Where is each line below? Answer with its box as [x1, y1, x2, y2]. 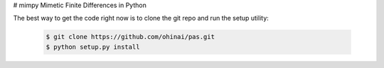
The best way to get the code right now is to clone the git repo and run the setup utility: [13, 14, 270, 23]
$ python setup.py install [46, 42, 140, 51]
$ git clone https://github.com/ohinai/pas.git [46, 33, 215, 41]
